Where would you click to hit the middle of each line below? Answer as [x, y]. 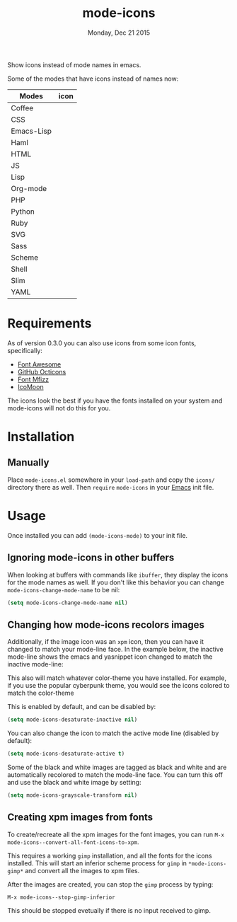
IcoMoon [30, 386]
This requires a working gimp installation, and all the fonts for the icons [110, 855]
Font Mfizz [33, 379]
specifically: [25, 350]
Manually [28, 462]
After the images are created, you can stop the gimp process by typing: [110, 884]
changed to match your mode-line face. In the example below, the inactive [116, 650]
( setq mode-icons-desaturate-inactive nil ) [73, 720]
